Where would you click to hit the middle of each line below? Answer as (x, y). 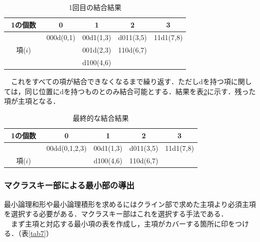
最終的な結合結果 (101, 118)
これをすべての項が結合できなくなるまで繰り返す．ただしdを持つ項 (121, 81)
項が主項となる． (32, 101)
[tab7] (37, 233)
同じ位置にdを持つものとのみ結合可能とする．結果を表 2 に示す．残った (140, 91)
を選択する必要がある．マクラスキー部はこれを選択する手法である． (116, 214)
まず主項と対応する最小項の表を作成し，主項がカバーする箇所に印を (123, 223)
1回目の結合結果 (95, 7)
